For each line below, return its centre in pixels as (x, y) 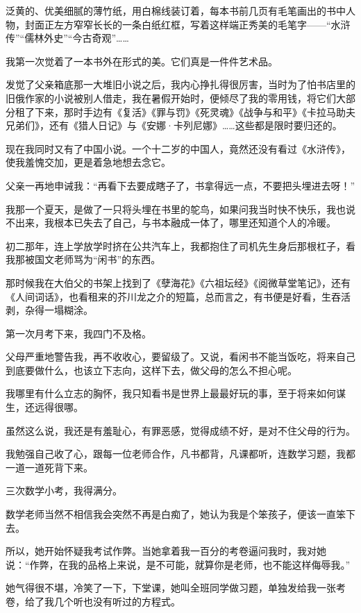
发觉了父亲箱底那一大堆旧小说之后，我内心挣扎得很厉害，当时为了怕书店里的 (180, 84)
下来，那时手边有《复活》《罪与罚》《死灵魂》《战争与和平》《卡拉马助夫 (195, 111)
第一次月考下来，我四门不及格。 (78, 333)
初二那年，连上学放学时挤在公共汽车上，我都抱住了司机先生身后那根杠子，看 (180, 245)
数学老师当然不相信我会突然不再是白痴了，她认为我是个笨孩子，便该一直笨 (176, 514)
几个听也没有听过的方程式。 (117, 601)
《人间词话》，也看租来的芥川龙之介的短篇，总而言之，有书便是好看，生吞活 (178, 296)
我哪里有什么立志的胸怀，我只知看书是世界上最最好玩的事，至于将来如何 (171, 393)
